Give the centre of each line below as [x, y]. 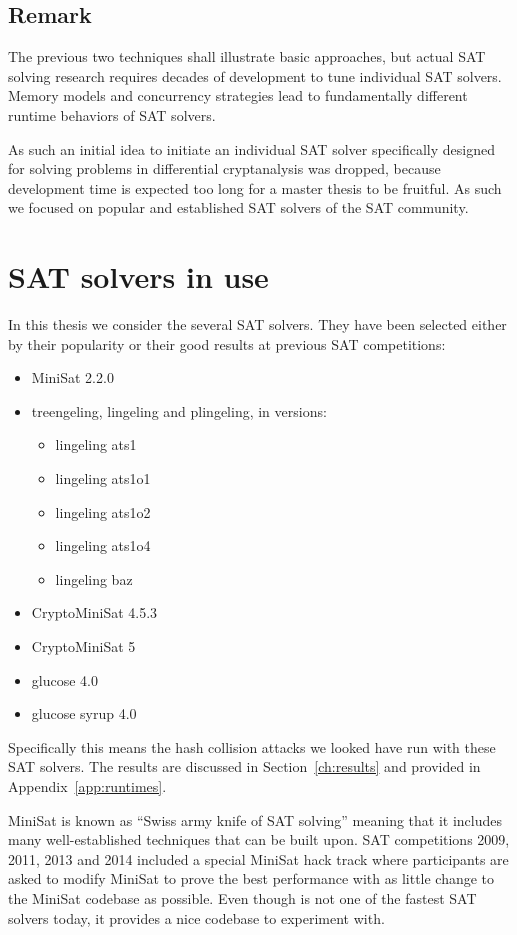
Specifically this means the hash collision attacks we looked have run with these [252, 746]
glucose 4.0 [64, 679]
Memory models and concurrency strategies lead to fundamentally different [238, 95]
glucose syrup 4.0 [84, 713]
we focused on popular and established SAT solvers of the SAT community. [238, 207]
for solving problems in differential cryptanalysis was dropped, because [224, 168]
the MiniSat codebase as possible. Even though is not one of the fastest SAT [242, 897]
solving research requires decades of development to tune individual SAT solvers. [255, 75]
